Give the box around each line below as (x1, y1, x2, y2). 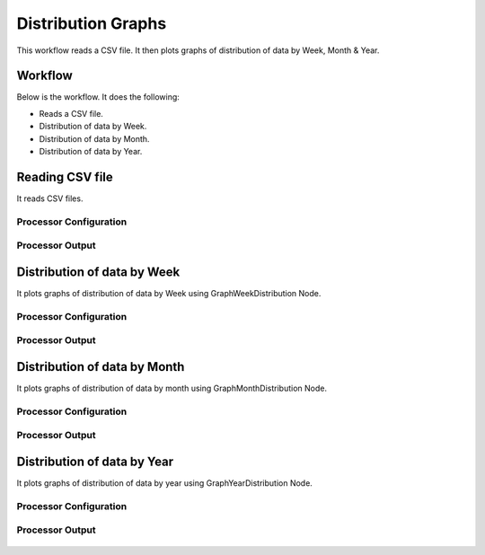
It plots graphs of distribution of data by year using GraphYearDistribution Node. (16, 478, 313, 489)
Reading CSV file (16, 169, 114, 184)
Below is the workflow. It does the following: (16, 92, 180, 102)
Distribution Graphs (16, 13, 167, 33)
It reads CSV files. (16, 193, 84, 204)
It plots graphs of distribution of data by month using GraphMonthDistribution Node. (16, 383, 328, 393)
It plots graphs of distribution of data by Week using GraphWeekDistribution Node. (16, 287, 322, 298)
